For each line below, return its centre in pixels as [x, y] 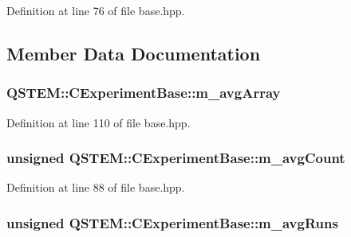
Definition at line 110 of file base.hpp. [99, 122]
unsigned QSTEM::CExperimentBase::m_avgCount [176, 158]
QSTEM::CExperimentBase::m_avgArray [144, 93]
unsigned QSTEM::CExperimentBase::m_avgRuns [172, 222]
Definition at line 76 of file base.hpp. [96, 10]
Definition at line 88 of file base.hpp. [96, 187]
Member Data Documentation [134, 53]
